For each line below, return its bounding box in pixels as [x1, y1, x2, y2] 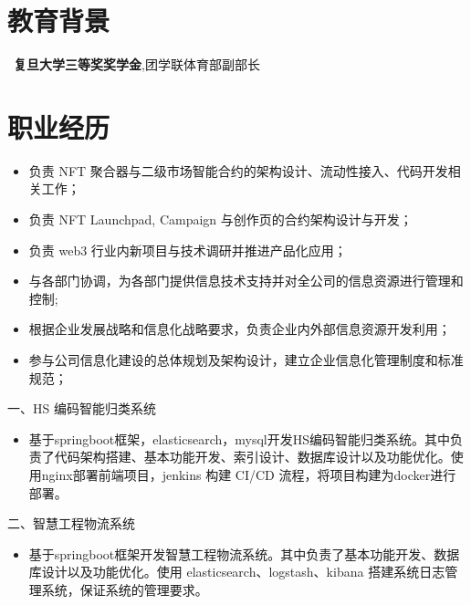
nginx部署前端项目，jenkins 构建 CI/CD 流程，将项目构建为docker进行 [41, 464, 456, 484]
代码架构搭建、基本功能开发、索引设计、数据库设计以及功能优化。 [54, 447, 451, 466]
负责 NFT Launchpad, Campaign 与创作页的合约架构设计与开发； [28, 210, 413, 229]
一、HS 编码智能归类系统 [7, 399, 156, 418]
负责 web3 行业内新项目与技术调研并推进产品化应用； [28, 240, 347, 259]
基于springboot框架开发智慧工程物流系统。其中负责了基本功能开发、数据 [28, 544, 460, 563]
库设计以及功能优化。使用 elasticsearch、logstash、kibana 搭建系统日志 [28, 562, 445, 581]
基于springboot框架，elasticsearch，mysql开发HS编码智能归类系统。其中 [28, 429, 451, 448]
